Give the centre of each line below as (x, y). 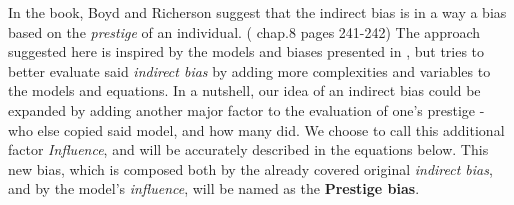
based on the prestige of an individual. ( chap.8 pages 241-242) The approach (244, 31)
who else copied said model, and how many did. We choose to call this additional (256, 129)
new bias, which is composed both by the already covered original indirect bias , (250, 168)
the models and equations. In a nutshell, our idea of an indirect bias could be (244, 90)
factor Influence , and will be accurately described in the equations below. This (248, 149)
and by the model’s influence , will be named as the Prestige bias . (214, 188)
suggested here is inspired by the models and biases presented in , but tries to (246, 51)
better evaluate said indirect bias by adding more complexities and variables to (249, 70)
